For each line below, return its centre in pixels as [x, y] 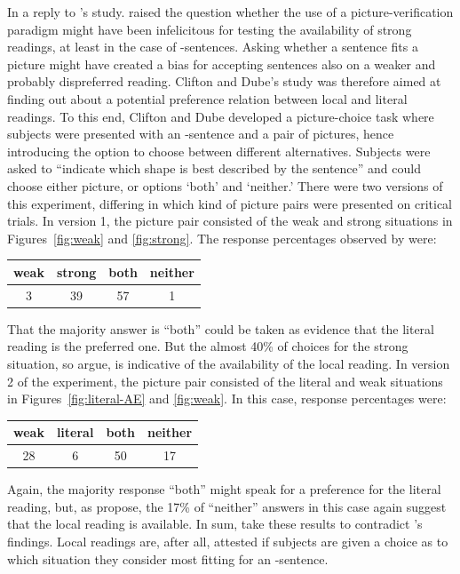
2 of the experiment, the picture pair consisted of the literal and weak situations [225, 381]
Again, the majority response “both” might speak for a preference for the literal [224, 489]
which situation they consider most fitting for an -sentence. [168, 558]
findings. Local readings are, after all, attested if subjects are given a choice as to [228, 541]
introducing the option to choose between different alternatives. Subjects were [219, 151]
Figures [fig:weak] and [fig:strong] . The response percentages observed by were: [222, 238]
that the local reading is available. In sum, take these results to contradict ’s [215, 524]
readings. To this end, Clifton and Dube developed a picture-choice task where [221, 116]
